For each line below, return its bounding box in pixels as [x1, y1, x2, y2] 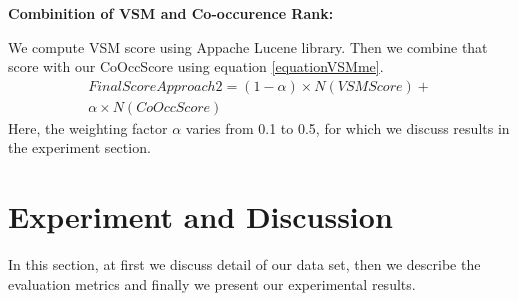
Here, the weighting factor [8, 117, 168, 138]
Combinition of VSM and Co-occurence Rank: [8, 3, 334, 23]
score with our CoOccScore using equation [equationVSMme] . [8, 56, 384, 77]
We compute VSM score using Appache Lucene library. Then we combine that [8, 36, 488, 57]
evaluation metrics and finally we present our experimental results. [8, 273, 416, 294]
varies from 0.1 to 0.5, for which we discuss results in [185, 117, 510, 138]
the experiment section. [8, 137, 151, 158]
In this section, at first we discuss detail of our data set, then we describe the [8, 254, 481, 275]
